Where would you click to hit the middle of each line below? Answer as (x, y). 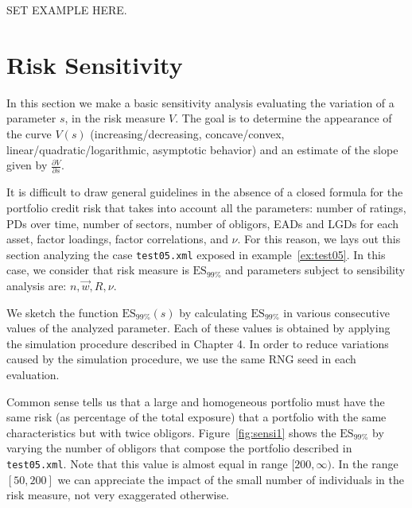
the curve (29, 133)
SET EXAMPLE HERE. (67, 10)
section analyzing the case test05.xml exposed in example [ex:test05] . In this (196, 254)
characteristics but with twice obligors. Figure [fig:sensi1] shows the (171, 432)
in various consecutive (336, 312)
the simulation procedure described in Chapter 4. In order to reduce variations (198, 343)
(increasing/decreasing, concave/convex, (187, 133)
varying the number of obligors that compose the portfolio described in (179, 448)
